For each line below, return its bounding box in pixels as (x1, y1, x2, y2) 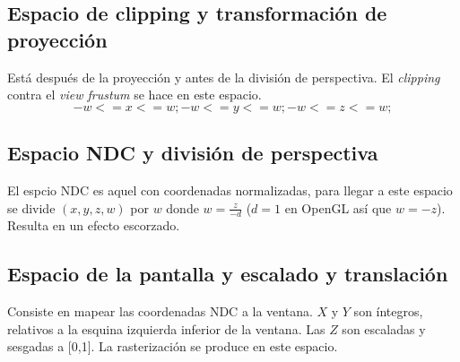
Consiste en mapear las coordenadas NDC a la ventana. (7, 302, 313, 321)
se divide (7, 198, 56, 217)
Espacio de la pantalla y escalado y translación (7, 260, 448, 288)
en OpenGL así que (284, 198, 392, 217)
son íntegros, (353, 302, 423, 321)
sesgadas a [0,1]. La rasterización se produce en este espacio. (7, 337, 338, 356)
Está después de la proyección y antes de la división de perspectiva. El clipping (7, 67, 440, 86)
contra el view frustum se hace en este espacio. (7, 85, 262, 104)
